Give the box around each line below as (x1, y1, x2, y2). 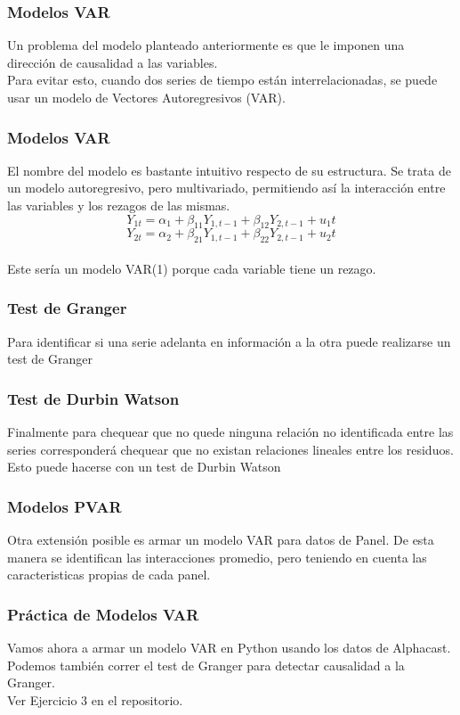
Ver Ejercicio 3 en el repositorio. (7, 690, 183, 709)
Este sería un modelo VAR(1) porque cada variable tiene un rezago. (7, 259, 376, 277)
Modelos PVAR (7, 495, 122, 517)
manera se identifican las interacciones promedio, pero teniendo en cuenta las (7, 547, 427, 566)
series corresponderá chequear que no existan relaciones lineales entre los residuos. (7, 440, 454, 458)
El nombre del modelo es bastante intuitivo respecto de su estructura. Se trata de (7, 160, 451, 179)
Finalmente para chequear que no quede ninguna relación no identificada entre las (7, 423, 454, 440)
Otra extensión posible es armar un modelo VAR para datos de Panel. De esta (7, 530, 434, 548)
